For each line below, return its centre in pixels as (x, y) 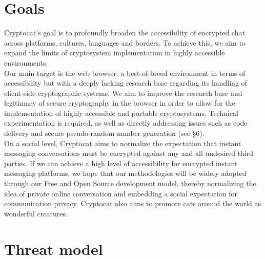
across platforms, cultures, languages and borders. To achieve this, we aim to (125, 42)
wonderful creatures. (36, 213)
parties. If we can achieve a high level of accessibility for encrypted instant (121, 163)
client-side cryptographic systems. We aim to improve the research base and (123, 93)
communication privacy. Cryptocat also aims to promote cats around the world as (132, 203)
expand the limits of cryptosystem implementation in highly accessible (115, 53)
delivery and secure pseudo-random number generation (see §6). (104, 133)
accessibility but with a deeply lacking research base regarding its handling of (126, 83)
